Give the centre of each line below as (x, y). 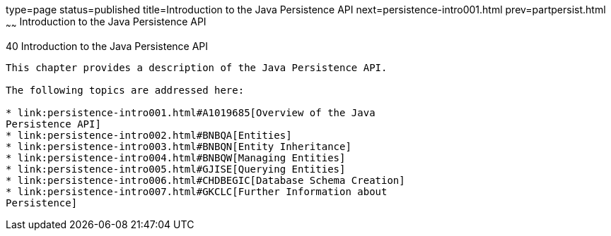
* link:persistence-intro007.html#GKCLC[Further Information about (197, 191)
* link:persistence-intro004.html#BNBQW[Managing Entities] (176, 157)
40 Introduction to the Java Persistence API (107, 46)
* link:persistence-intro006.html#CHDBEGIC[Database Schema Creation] (205, 180)
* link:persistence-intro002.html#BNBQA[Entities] (149, 135)
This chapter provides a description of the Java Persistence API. (197, 67)
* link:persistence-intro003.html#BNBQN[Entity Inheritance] (179, 146)
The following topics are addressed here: (125, 90)
